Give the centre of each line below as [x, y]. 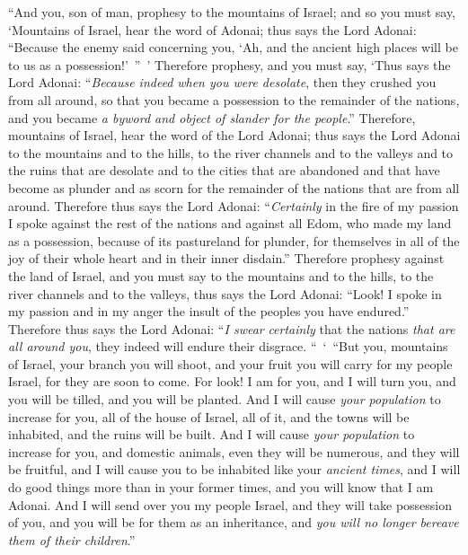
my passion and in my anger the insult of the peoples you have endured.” [209, 311]
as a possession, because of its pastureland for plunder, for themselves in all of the [234, 240]
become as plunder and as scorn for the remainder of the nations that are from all [234, 187]
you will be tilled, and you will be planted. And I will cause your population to [225, 399]
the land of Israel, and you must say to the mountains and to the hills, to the [221, 275]
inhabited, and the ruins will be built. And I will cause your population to [212, 434]
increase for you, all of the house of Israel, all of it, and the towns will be [209, 416]
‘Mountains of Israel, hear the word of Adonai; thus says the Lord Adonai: [212, 29]
